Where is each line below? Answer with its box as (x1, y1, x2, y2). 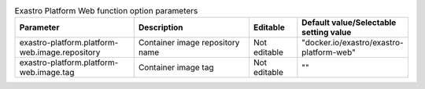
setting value (301, 27, 352, 38)
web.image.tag (19, 67, 75, 78)
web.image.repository (19, 47, 101, 58)
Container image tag (138, 62, 214, 73)
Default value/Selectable (301, 17, 397, 28)
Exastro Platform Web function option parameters (14, 5, 198, 16)
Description (138, 22, 184, 33)
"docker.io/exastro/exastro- (301, 37, 405, 48)
